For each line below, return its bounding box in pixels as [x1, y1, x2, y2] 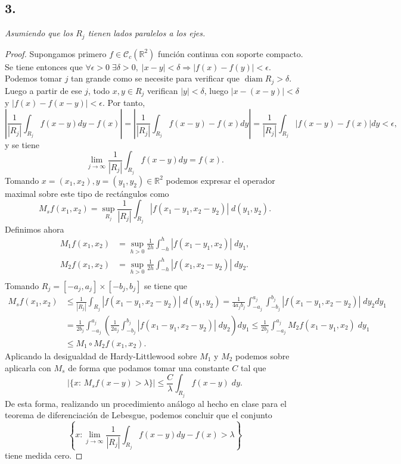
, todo [88, 84, 110, 96]
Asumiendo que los [5, 27, 73, 39]
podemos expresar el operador [166, 174, 275, 186]
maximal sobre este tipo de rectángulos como [5, 187, 169, 199]
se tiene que [144, 279, 187, 291]
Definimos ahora [5, 222, 64, 235]
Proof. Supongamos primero [5, 47, 107, 59]
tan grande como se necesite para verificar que [71, 72, 240, 84]
